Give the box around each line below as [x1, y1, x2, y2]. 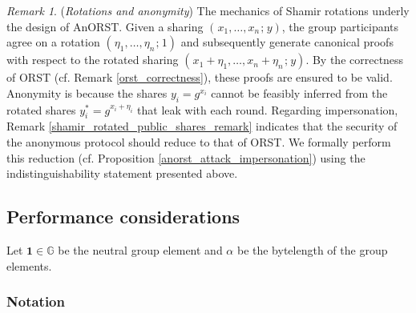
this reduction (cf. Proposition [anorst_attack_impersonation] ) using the [6, 149, 366, 166]
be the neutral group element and [58, 241, 223, 258]
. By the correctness [305, 51, 404, 68]
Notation [6, 291, 65, 311]
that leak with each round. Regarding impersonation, [137, 101, 398, 118]
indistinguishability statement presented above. [6, 165, 238, 182]
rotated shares [6, 101, 76, 118]
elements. [6, 257, 52, 274]
